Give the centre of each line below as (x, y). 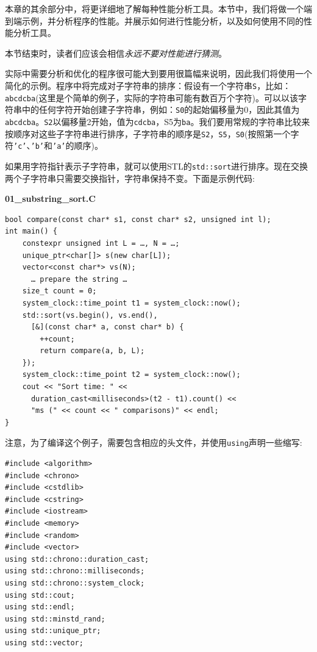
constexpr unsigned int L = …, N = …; (101, 243)
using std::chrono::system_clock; (75, 583)
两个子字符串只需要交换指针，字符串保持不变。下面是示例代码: (130, 178)
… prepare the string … (79, 279)
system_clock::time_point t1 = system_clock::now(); (131, 303)
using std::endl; (40, 607)
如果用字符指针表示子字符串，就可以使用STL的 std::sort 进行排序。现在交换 (157, 166)
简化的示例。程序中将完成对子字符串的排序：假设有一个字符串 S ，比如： (148, 85)
